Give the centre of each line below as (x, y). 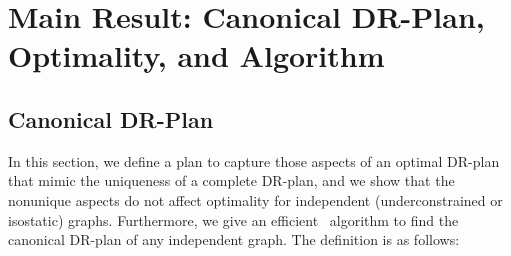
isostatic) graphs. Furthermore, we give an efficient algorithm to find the (233, 219)
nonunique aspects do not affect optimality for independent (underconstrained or (255, 199)
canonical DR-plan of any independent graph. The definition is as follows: (234, 239)
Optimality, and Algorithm (196, 55)
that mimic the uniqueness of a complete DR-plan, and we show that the (231, 180)
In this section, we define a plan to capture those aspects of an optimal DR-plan (254, 160)
